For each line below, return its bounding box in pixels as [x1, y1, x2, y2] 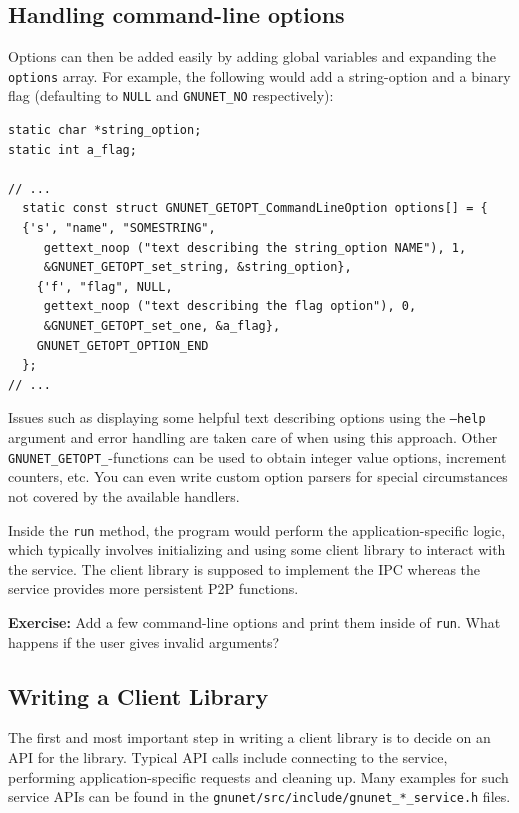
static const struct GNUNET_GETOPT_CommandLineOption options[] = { [22, 201, 488, 216]
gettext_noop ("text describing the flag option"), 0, [43, 299, 417, 314]
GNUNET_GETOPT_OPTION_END [36, 338, 209, 353]
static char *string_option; [8, 123, 202, 138]
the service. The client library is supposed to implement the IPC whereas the [8, 558, 481, 579]
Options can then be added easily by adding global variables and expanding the [8, 46, 496, 67]
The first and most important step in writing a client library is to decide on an [8, 727, 491, 748]
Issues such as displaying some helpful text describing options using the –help [8, 407, 486, 428]
